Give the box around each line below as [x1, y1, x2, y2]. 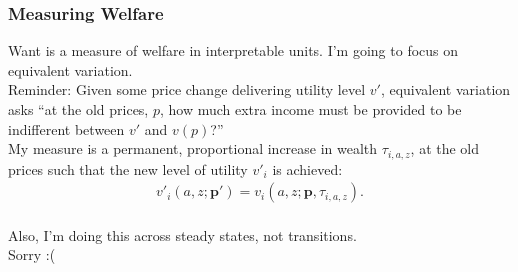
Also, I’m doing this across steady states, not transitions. [8, 224, 357, 245]
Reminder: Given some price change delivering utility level [8, 79, 366, 100]
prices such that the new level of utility [8, 158, 248, 179]
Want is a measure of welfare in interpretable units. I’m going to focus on [8, 40, 459, 61]
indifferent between [8, 118, 125, 139]
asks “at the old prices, [8, 99, 149, 119]
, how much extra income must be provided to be [159, 99, 462, 119]
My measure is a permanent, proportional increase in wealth [8, 138, 378, 159]
